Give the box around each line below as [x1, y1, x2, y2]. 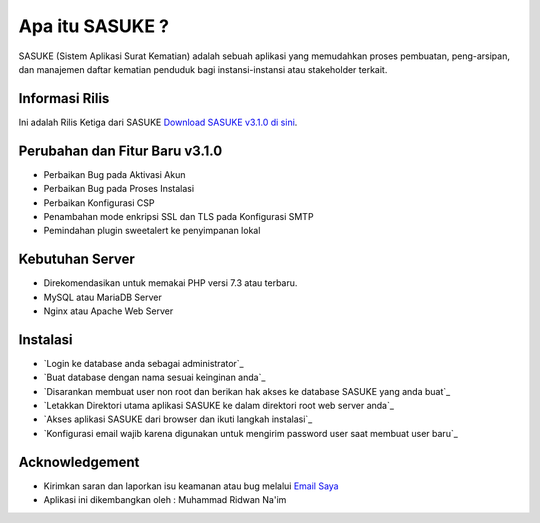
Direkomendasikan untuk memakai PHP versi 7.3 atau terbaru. [43, 277, 298, 289]
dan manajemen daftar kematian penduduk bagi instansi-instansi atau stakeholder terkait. [18, 63, 388, 75]
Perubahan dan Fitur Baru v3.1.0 [18, 142, 223, 159]
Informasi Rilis [18, 90, 110, 107]
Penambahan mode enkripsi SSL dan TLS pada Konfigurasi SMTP [43, 210, 314, 222]
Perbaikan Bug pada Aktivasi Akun [43, 168, 186, 180]
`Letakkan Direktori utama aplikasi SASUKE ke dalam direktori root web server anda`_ [43, 400, 395, 412]
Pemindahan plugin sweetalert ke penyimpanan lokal [43, 225, 261, 237]
